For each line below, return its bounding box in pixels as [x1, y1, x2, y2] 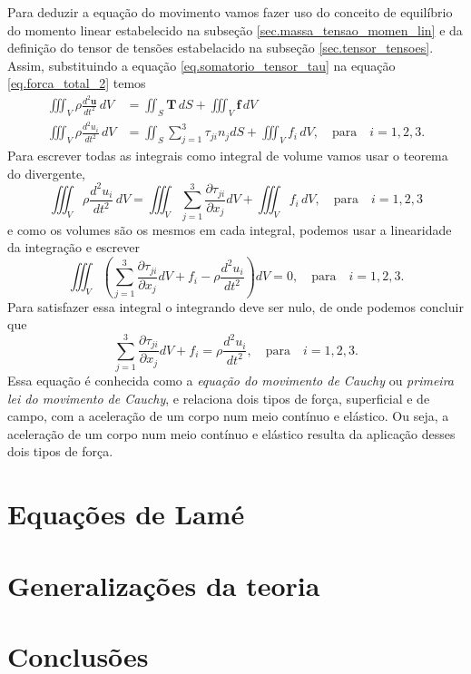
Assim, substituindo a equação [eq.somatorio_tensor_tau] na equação [7, 55, 396, 74]
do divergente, [7, 163, 85, 182]
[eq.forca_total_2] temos [7, 73, 146, 93]
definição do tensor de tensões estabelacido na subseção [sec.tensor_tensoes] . [7, 38, 434, 57]
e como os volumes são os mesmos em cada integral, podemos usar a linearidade [7, 220, 452, 239]
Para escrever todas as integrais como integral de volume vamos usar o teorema [7, 146, 448, 165]
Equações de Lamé [7, 495, 245, 532]
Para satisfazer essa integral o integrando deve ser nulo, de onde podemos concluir [7, 297, 464, 316]
